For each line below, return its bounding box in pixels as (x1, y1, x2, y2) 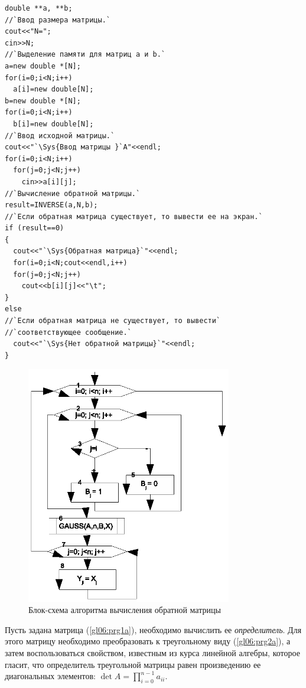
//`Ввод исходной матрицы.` (5, 131, 115, 140)
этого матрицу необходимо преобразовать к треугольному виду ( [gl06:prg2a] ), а (5, 635, 291, 647)
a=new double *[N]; (5, 61, 81, 70)
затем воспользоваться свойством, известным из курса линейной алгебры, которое (5, 646, 300, 658)
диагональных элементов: (5, 670, 96, 682)
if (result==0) (5, 224, 64, 233)
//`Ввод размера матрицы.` (5, 15, 110, 24)
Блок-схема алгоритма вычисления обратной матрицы (28, 604, 221, 616)
